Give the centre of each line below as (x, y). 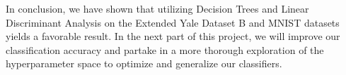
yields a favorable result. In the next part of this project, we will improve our (173, 36)
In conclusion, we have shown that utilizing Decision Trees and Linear (157, 8)
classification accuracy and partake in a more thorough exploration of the (165, 49)
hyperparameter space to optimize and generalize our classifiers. (144, 63)
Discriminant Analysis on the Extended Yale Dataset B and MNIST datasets (173, 22)
